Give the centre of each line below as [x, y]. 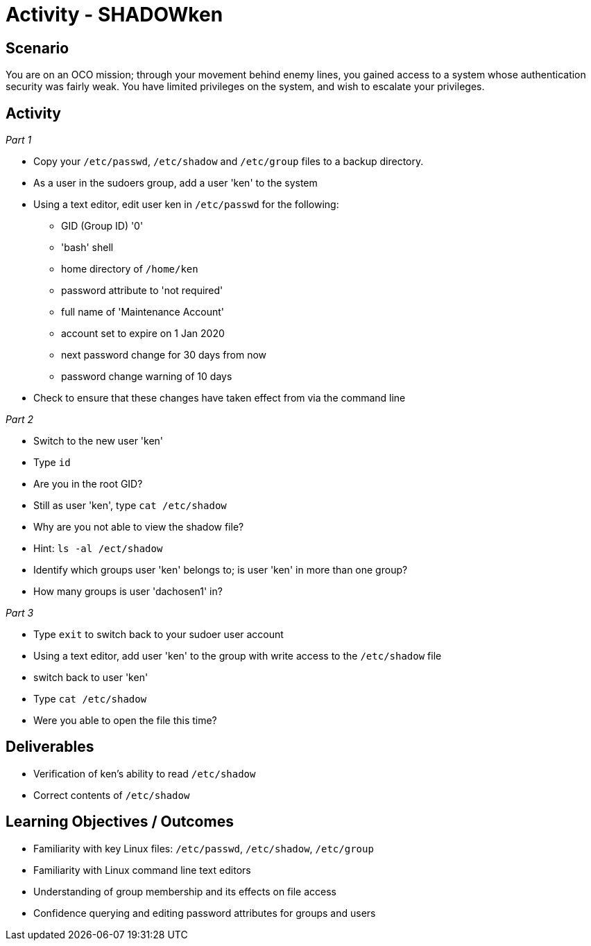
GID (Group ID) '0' [102, 226]
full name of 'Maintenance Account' [143, 312]
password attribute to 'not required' [142, 291]
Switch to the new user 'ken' [98, 441]
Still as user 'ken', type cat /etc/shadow [130, 506]
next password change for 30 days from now [164, 355]
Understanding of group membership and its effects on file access [185, 891]
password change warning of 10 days [147, 377]
